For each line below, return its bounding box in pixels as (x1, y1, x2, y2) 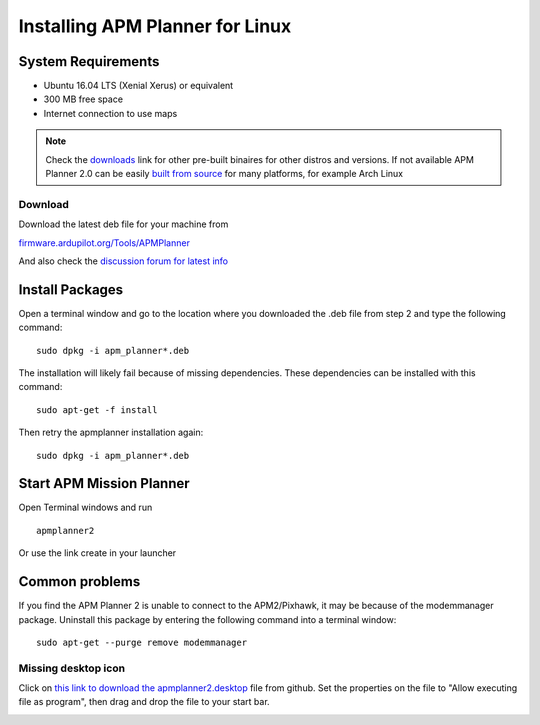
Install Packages (18, 281, 124, 298)
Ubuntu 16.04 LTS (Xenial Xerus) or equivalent (43, 80, 234, 92)
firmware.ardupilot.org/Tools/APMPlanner (18, 236, 190, 249)
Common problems (18, 573, 141, 590)
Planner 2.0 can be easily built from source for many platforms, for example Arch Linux (45, 168, 404, 180)
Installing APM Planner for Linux (18, 15, 292, 37)
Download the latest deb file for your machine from (18, 218, 229, 230)
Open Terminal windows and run (18, 501, 153, 514)
